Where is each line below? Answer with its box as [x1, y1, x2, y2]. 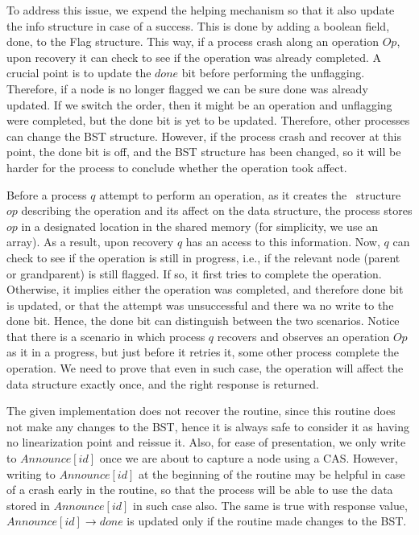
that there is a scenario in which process [6, 327, 205, 344]
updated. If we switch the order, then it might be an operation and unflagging [6, 96, 392, 113]
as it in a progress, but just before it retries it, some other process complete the [6, 344, 399, 360]
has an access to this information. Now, [185, 233, 380, 250]
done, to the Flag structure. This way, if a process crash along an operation [6, 33, 379, 50]
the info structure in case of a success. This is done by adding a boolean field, [6, 17, 390, 34]
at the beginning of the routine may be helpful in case [138, 465, 405, 482]
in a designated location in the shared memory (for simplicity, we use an [21, 217, 379, 234]
